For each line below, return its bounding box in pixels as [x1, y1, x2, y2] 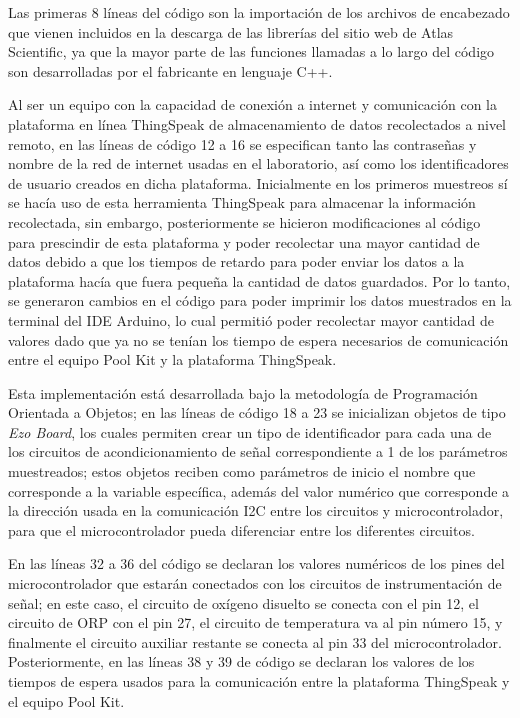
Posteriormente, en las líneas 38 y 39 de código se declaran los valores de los [8, 651, 475, 672]
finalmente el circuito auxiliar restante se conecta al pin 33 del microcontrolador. [8, 631, 502, 652]
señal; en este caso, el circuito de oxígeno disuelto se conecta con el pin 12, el [8, 592, 479, 613]
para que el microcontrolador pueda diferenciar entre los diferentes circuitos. [8, 519, 475, 540]
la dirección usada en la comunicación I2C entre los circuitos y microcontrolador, [8, 500, 504, 521]
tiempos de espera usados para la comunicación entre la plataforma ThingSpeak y [8, 671, 510, 691]
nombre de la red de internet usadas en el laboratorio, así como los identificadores [8, 153, 509, 174]
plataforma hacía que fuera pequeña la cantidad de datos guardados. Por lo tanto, [8, 270, 511, 291]
